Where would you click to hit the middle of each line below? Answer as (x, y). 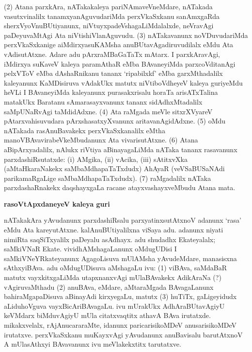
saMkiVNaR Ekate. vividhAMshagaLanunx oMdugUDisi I (90, 249)
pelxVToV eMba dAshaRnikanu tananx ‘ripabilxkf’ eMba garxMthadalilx (113, 73)
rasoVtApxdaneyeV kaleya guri (57, 203)
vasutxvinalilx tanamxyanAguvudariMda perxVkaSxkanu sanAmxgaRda (112, 16)
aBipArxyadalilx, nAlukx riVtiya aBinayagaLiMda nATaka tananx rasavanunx (121, 149)
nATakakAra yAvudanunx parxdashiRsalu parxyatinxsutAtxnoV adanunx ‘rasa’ (123, 220)
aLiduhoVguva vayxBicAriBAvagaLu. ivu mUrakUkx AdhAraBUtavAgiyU (114, 306)
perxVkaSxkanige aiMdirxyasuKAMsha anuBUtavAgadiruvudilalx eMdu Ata (119, 44)
